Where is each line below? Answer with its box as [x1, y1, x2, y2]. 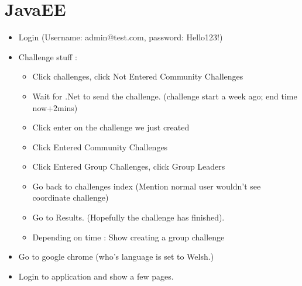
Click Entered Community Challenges [32, 140, 168, 153]
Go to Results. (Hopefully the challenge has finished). [32, 211, 225, 223]
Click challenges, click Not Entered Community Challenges [32, 70, 243, 82]
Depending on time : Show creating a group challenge [32, 230, 225, 243]
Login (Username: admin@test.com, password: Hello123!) [18, 31, 223, 43]
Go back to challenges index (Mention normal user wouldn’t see [32, 180, 261, 192]
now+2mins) [32, 101, 78, 113]
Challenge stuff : [18, 50, 77, 63]
